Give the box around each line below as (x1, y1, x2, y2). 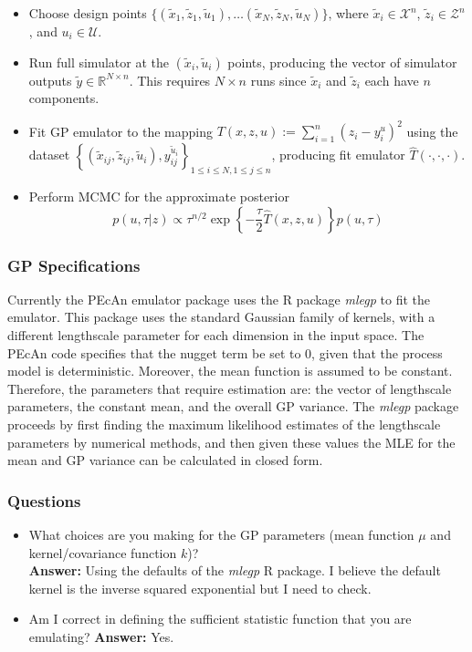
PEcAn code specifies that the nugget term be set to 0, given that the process (7, 343, 443, 362)
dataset (28, 145, 70, 164)
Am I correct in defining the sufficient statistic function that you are (28, 609, 412, 628)
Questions (7, 489, 81, 512)
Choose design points (28, 4, 147, 22)
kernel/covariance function (28, 543, 177, 562)
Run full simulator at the (28, 52, 169, 71)
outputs (28, 70, 72, 89)
